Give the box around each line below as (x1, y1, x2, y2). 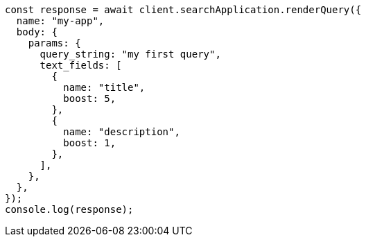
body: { (16, 26, 58, 37)
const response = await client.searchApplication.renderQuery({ (5, 4, 362, 15)
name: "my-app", (16, 15, 105, 26)
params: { (28, 37, 81, 49)
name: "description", (63, 126, 180, 137)
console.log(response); (5, 204, 134, 215)
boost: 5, (63, 93, 116, 104)
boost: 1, (63, 137, 116, 148)
